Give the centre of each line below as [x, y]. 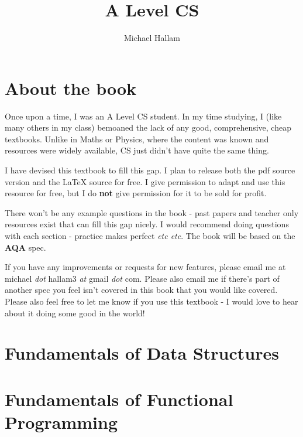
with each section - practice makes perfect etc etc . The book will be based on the [150, 235]
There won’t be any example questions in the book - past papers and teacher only [152, 212]
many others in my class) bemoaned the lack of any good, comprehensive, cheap [148, 127]
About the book [71, 88]
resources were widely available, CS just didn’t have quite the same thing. [137, 150]
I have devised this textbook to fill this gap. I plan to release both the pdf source [150, 170]
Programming [61, 421]
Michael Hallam [152, 38]
